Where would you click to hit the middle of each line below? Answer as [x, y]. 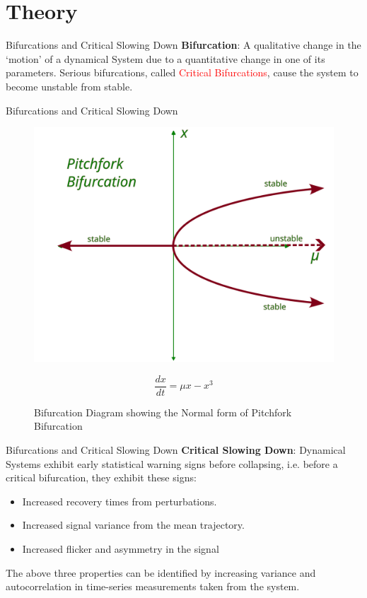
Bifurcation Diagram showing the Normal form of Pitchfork [163, 412]
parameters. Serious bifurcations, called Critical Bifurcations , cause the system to [182, 72]
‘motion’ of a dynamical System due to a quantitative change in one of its [165, 58]
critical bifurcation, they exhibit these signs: [101, 477]
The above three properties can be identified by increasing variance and [161, 572]
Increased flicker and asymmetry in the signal [121, 548]
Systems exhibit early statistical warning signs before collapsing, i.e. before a [172, 463]
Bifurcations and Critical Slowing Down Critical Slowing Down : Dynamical [176, 450]
